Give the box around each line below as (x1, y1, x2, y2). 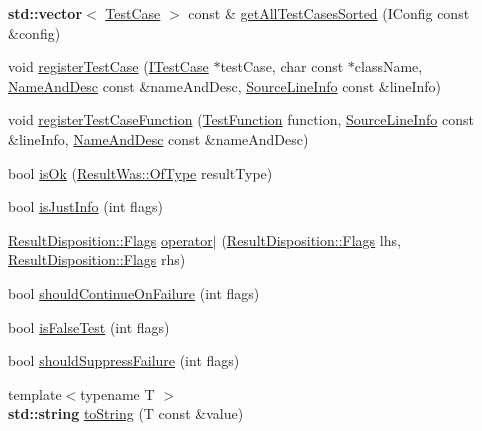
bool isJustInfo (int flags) (8, 196, 163, 217)
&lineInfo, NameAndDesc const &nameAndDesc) (8, 128, 309, 149)
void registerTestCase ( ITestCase (8, 56, 209, 77)
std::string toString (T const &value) (8, 403, 244, 424)
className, (354, 56, 423, 77)
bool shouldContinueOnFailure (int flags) (8, 282, 260, 303)
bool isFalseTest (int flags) (8, 316, 170, 337)
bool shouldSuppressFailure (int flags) (8, 350, 240, 371)
